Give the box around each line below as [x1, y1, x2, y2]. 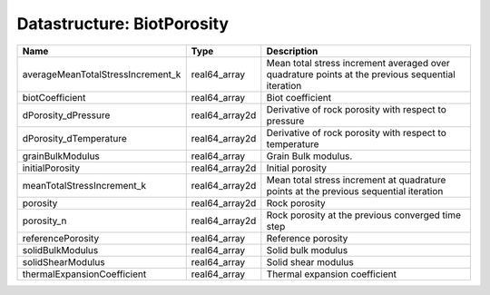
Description [266, 44, 318, 57]
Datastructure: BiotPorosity [16, 14, 230, 34]
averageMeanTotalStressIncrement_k [22, 68, 181, 81]
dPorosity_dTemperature [22, 132, 127, 144]
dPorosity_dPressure [22, 109, 111, 122]
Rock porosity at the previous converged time [266, 209, 462, 221]
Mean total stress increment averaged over [266, 56, 451, 69]
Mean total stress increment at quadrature [266, 173, 446, 186]
